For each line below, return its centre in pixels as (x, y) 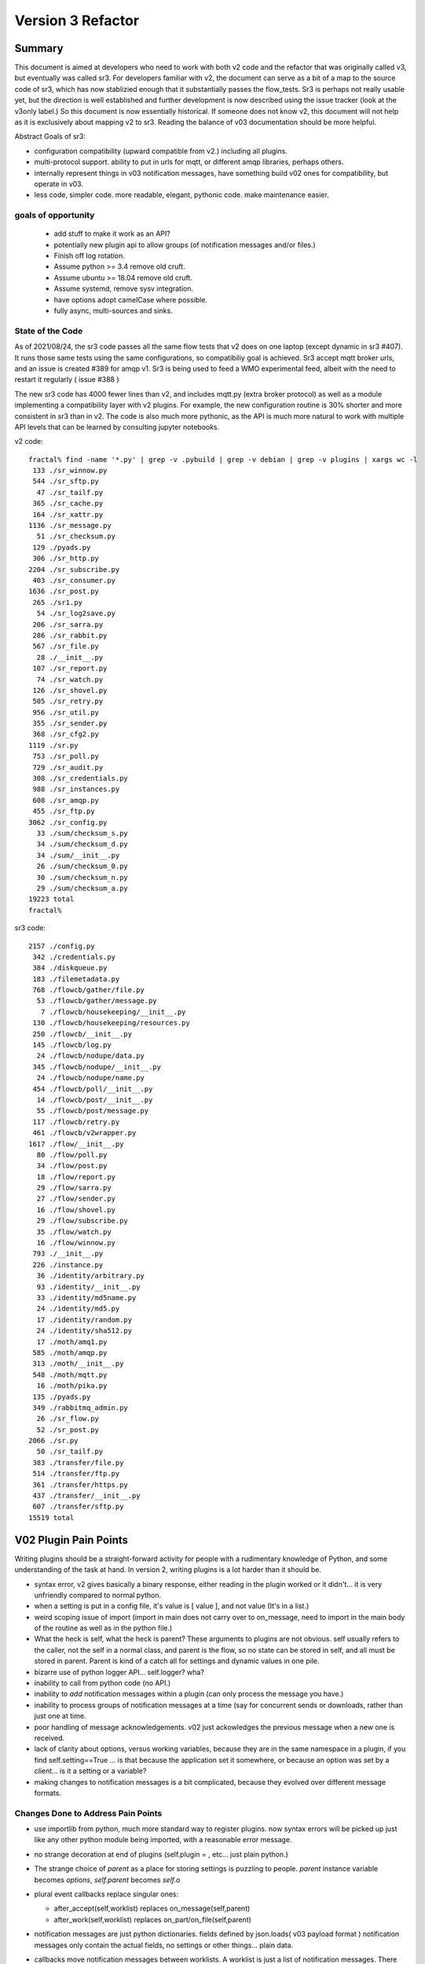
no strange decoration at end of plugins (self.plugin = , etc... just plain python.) (161, 1854)
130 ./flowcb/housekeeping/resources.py (111, 1023)
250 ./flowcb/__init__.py (82, 1034)
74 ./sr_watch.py (70, 679)
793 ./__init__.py (68, 1254)
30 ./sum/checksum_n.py (82, 877)
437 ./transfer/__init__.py (86, 1496)
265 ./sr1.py (57, 602)
